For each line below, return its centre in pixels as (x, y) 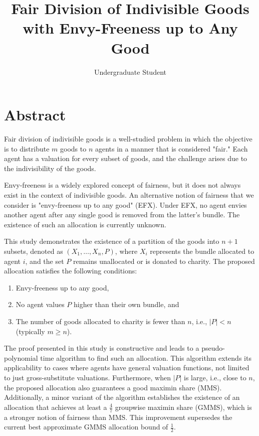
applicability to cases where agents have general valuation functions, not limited (127, 368)
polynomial (21, 357)
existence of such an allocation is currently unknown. (85, 224)
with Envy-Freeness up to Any (130, 28)
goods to (73, 148)
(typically (30, 331)
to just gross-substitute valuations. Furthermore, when (87, 377)
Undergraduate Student (130, 71)
